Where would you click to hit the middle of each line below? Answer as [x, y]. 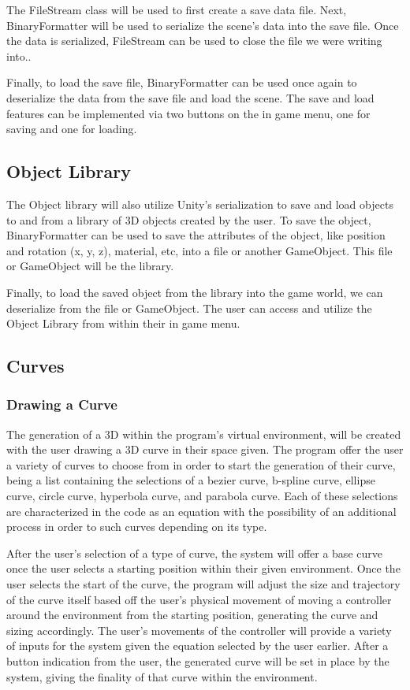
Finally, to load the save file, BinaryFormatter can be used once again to [182, 82]
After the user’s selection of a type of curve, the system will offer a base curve [194, 553]
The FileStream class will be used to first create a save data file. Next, [177, 9]
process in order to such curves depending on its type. [137, 527]
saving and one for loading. [72, 129]
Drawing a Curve [62, 404]
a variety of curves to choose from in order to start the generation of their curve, [201, 464]
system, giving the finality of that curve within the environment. [162, 676]
